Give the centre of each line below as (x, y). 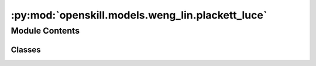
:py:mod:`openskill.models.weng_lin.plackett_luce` (139, 15)
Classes (26, 49)
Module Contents (45, 31)
